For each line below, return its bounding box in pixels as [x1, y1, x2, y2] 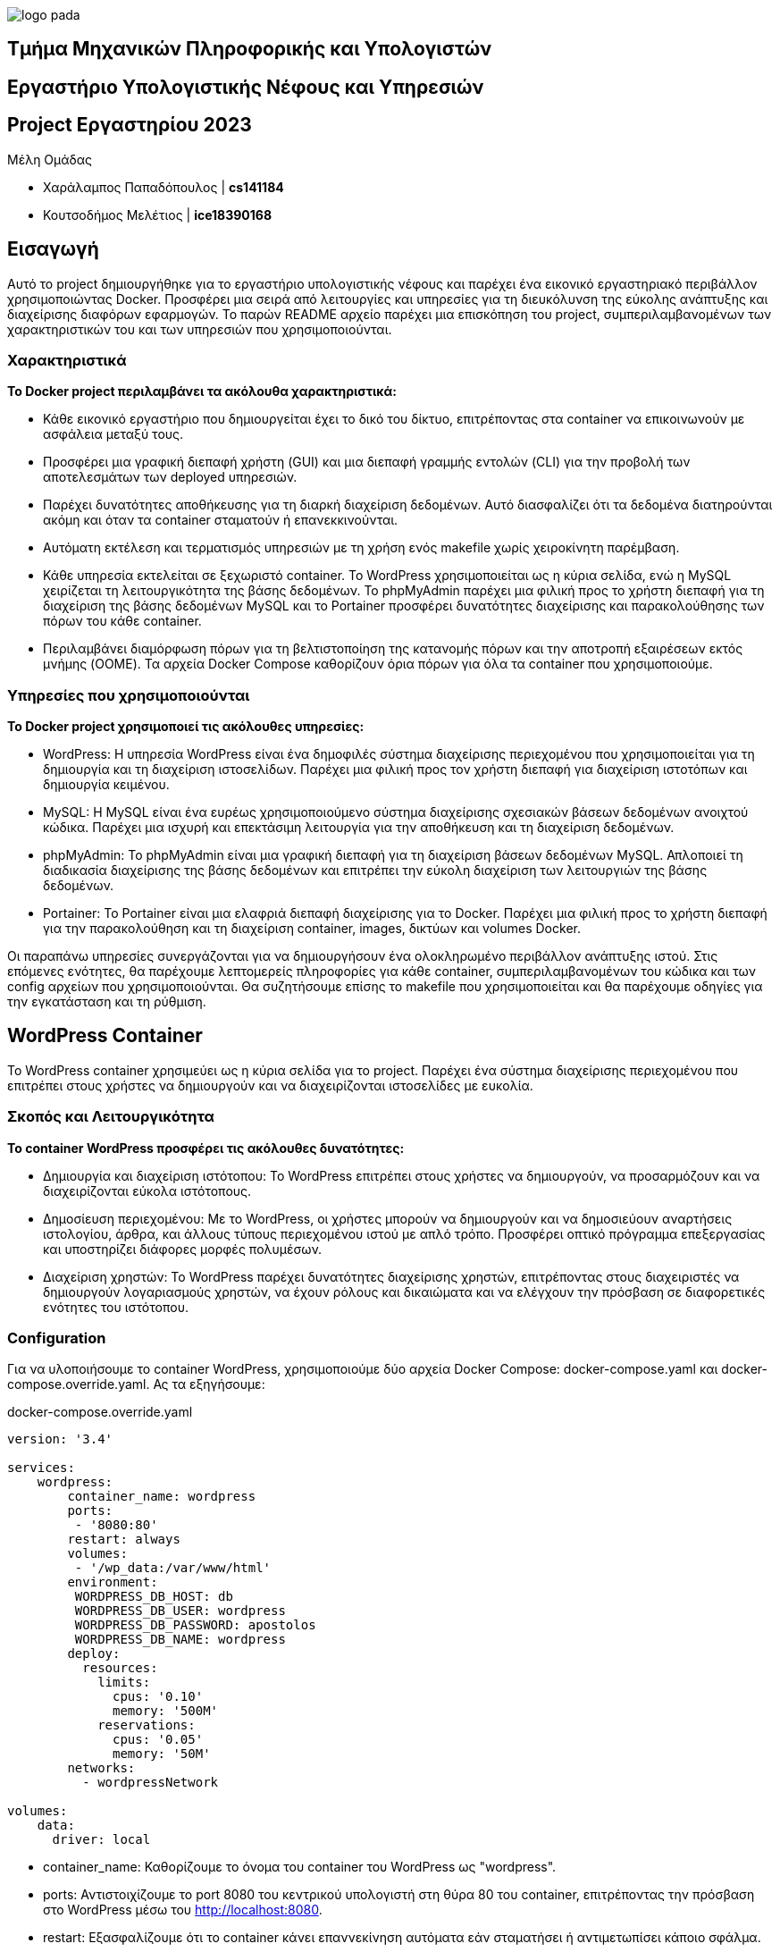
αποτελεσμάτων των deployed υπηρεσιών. [43, 469, 298, 485]
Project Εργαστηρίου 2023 [7, 114, 252, 137]
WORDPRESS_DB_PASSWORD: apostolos [74, 1618, 316, 1633]
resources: [82, 1661, 158, 1676]
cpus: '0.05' [113, 1732, 204, 1747]
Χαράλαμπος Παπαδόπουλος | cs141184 [43, 179, 284, 195]
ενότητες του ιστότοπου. [43, 1299, 189, 1315]
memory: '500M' [113, 1704, 219, 1719]
